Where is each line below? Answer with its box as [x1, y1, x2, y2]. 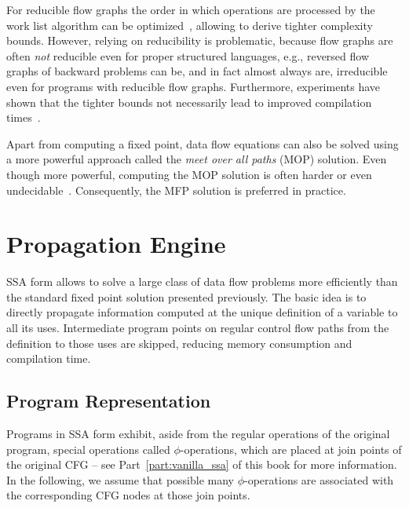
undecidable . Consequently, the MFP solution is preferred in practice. [6, 181, 346, 198]
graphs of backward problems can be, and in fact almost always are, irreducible [6, 63, 388, 79]
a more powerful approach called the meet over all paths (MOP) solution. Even [6, 151, 387, 167]
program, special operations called [6, 440, 170, 457]
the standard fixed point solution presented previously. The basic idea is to [6, 288, 367, 305]
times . [6, 109, 41, 126]
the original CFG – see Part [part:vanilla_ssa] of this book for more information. [6, 456, 397, 473]
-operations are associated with [244, 471, 394, 488]
